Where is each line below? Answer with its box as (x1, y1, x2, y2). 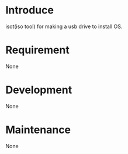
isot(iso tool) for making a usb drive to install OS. (5, 23, 123, 30)
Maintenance (5, 124, 71, 136)
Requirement (5, 43, 70, 57)
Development (5, 83, 72, 97)
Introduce (5, 4, 54, 17)
